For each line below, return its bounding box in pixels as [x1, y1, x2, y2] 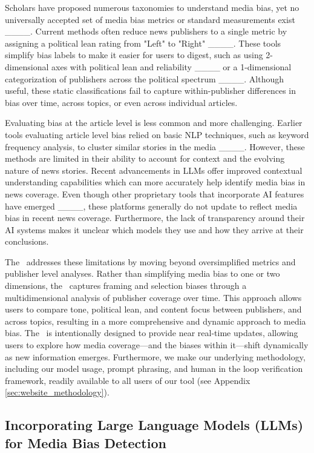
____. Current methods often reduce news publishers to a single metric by [5, 25, 287, 38]
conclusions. [5, 235, 49, 248]
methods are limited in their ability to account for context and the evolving [5, 152, 285, 165]
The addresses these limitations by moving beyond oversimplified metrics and [5, 255, 296, 268]
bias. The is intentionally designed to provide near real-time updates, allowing [5, 326, 298, 339]
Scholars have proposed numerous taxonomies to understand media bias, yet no [5, 1, 299, 13]
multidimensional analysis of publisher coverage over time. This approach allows [5, 291, 302, 303]
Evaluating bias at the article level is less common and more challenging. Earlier [5, 116, 303, 129]
